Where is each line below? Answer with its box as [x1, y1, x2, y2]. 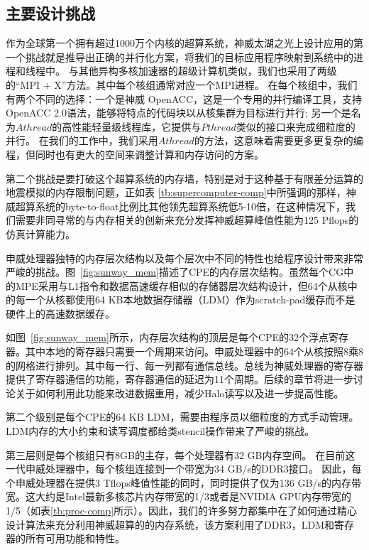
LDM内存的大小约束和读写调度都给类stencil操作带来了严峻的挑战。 [6, 424, 315, 438]
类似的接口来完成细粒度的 [236, 119, 356, 134]
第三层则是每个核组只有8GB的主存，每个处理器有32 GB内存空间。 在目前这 [6, 447, 356, 462]
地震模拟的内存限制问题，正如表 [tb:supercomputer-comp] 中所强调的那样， [6, 185, 346, 200]
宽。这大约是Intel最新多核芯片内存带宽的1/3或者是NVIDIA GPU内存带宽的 [6, 489, 351, 504]
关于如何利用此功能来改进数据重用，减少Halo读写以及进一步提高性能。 [15, 385, 344, 400]
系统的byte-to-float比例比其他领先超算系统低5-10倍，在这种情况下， [35, 198, 346, 213]
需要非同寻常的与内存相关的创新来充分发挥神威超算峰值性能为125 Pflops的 [15, 212, 359, 227]
